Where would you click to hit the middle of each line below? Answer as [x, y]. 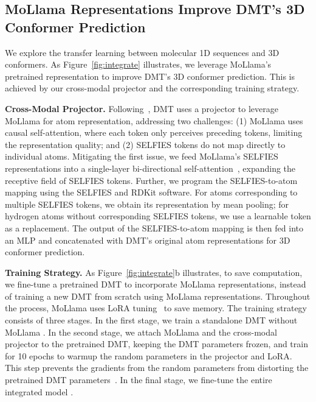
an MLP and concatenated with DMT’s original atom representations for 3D [148, 240]
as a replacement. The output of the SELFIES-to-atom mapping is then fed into [154, 227]
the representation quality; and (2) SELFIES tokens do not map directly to [145, 144]
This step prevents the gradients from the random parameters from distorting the [157, 368]
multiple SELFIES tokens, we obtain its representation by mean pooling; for [147, 204]
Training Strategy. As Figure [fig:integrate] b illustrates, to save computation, [154, 272]
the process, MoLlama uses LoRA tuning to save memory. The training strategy [156, 308]
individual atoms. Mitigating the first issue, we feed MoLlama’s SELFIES [142, 156]
